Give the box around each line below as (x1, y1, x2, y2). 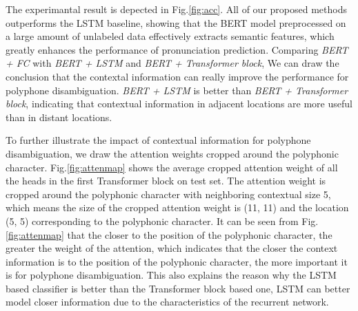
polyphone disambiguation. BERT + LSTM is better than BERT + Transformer (6, 83, 348, 97)
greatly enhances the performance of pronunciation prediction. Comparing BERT (6, 42, 348, 56)
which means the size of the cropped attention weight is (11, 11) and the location (6, 200, 349, 215)
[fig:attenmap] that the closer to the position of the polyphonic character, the (6, 227, 332, 242)
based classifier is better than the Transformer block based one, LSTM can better (6, 281, 350, 295)
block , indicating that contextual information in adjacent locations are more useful (6, 96, 352, 111)
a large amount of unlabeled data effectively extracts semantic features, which (6, 29, 335, 43)
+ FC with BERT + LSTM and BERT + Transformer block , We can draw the (6, 56, 339, 70)
